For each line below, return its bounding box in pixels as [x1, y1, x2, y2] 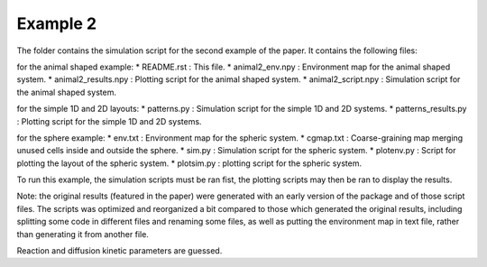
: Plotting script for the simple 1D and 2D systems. [16, 115, 202, 126]
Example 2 [16, 14, 97, 33]
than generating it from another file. [16, 228, 149, 239]
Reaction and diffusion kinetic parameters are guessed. [16, 245, 223, 256]
